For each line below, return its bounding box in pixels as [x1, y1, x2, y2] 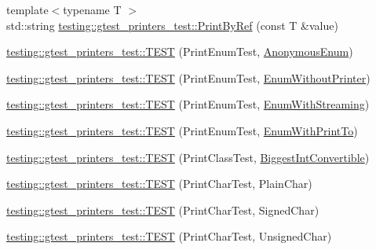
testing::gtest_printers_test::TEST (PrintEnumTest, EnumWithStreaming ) [6, 96, 370, 112]
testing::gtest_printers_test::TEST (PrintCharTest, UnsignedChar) [6, 228, 332, 244]
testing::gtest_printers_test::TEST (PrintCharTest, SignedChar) [6, 201, 319, 218]
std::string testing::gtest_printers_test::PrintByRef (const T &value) [6, 17, 338, 33]
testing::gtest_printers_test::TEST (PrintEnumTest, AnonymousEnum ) [6, 43, 353, 60]
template [6, 2, 49, 17]
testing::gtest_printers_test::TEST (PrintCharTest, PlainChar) [6, 175, 312, 192]
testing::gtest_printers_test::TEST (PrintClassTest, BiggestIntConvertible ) [6, 149, 370, 165]
